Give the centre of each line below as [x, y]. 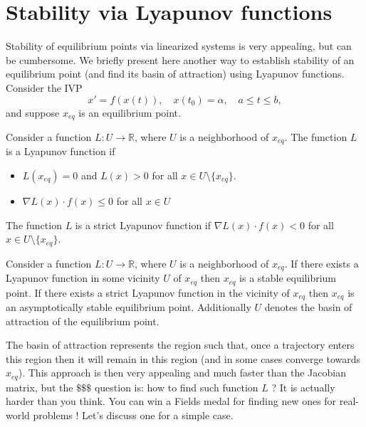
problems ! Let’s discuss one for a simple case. [133, 415]
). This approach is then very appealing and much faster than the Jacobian [182, 373]
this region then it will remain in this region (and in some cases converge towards [183, 358]
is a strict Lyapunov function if [143, 225]
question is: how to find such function [176, 387]
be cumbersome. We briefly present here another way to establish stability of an [180, 59]
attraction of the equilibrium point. [83, 321]
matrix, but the [40, 387]
